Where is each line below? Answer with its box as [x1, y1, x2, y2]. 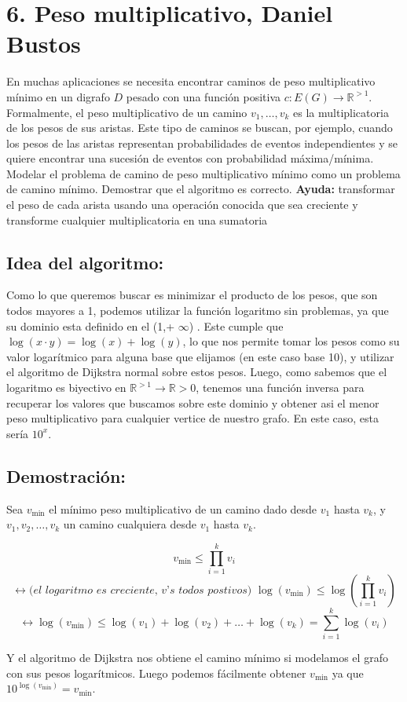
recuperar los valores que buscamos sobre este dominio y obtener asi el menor [6, 394, 379, 411]
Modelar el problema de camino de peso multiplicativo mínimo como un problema [6, 165, 401, 181]
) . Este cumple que [189, 317, 284, 334]
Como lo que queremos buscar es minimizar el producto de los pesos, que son [6, 287, 378, 303]
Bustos [6, 27, 81, 60]
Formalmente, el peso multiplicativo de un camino [6, 104, 247, 120]
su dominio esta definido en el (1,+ [6, 317, 175, 334]
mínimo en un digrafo [6, 88, 110, 104]
